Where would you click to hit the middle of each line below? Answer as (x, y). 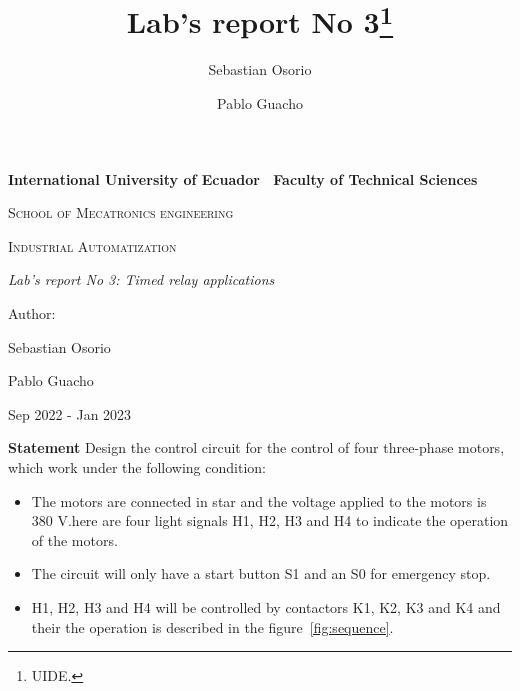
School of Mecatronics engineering (121, 212)
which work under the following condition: (137, 466)
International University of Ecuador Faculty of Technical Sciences (243, 178)
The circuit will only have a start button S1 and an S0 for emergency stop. (261, 573)
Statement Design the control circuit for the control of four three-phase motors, (256, 447)
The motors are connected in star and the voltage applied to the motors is (259, 500)
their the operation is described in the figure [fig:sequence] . (212, 626)
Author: (32, 313)
